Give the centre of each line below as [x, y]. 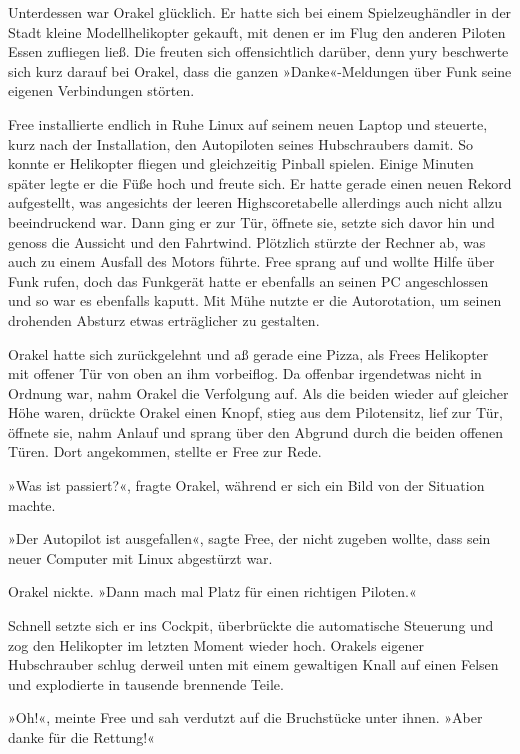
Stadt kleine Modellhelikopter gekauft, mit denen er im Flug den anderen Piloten [257, 31]
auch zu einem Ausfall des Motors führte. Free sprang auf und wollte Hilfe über [251, 261]
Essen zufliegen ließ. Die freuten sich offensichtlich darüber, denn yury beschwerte [258, 51]
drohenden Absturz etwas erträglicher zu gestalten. [164, 319]
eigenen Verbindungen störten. [101, 90]
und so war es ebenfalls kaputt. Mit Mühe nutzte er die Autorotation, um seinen [255, 300]
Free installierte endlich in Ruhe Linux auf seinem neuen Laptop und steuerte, [248, 123]
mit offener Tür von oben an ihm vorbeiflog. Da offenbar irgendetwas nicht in [245, 373]
